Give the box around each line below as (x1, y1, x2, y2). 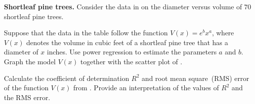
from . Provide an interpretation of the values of (73, 82, 219, 93)
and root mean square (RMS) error (141, 73, 249, 83)
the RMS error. (4, 92, 50, 102)
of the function (4, 82, 49, 93)
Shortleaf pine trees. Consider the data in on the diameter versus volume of (4, 1, 242, 11)
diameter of (4, 47, 39, 57)
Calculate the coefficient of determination (4, 73, 129, 83)
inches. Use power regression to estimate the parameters (46, 47, 217, 57)
